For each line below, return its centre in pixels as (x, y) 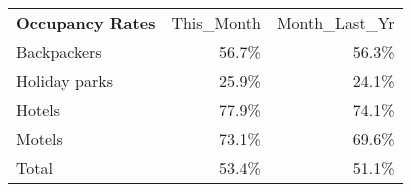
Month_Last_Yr (335, 22)
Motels (39, 138)
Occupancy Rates (86, 22)
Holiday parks (65, 80)
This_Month (216, 22)
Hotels (38, 109)
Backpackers (59, 51)
